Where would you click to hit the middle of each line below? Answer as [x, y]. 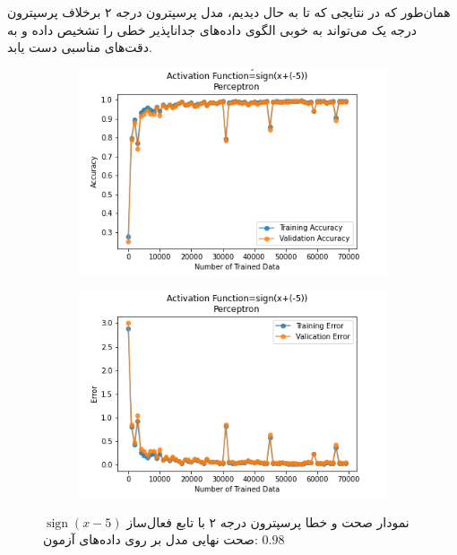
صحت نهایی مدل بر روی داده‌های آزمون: [151, 539]
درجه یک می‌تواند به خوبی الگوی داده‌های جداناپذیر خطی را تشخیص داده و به [212, 29]
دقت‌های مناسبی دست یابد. [80, 47]
